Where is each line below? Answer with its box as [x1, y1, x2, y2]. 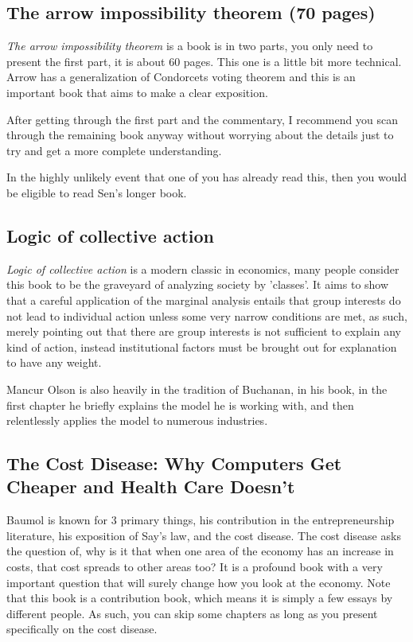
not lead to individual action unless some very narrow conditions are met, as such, [6, 307, 407, 324]
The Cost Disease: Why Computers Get [6, 451, 342, 476]
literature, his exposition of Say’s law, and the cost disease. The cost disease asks [6, 527, 401, 543]
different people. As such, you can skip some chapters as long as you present [6, 605, 378, 621]
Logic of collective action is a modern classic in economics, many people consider [6, 260, 399, 277]
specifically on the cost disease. [6, 621, 158, 637]
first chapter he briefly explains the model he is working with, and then [6, 396, 354, 413]
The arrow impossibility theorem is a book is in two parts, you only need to [6, 37, 373, 54]
